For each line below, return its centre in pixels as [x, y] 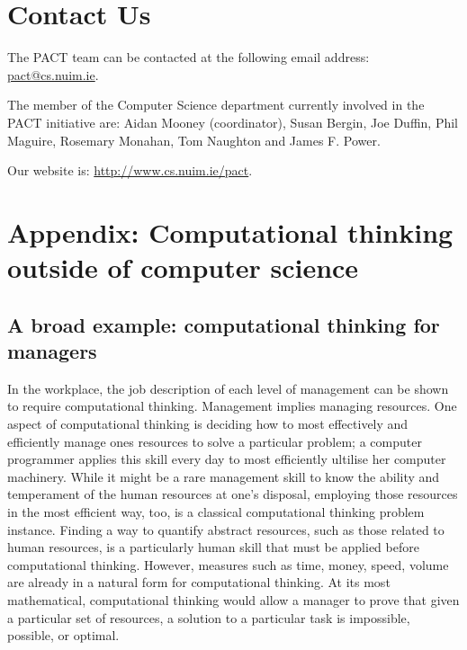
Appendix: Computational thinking [230, 232]
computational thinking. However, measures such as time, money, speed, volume [228, 564]
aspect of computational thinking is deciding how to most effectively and [208, 424]
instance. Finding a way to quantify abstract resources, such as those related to [226, 529]
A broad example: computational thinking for [224, 324]
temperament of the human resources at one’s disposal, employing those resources [233, 494]
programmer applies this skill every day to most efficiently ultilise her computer [227, 459]
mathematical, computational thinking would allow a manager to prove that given [233, 599]
